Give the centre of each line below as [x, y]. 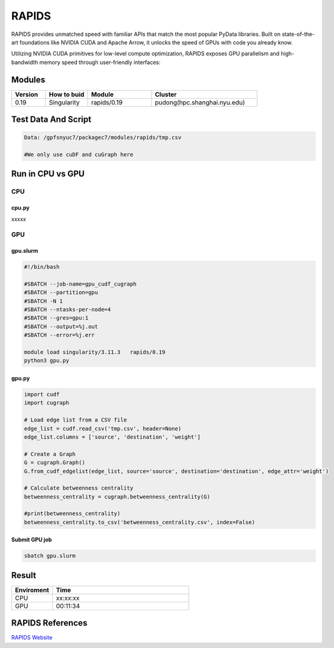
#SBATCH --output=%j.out [61, 326]
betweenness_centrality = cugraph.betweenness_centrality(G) [117, 497]
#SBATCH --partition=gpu [61, 293]
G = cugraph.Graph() [54, 463]
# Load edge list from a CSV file [75, 420]
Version [26, 94]
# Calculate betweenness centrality [79, 488]
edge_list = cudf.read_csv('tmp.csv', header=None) [103, 428]
